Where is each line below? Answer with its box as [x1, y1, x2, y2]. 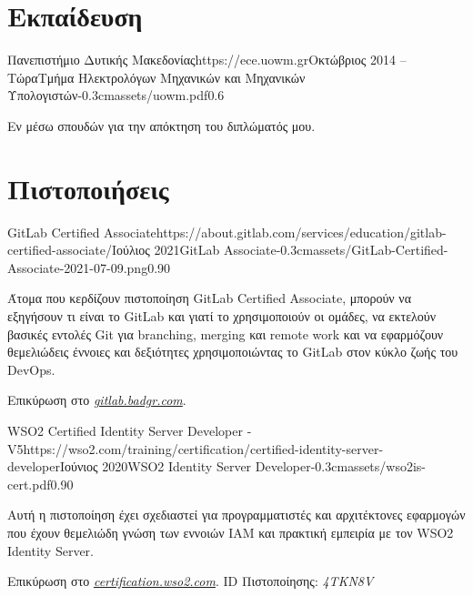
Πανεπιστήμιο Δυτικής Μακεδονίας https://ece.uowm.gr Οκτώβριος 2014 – [7, 50, 407, 69]
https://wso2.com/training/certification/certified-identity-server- [23, 439, 384, 458]
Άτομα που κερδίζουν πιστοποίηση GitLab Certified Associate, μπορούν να [7, 288, 411, 308]
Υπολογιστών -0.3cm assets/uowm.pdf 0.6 [7, 86, 225, 105]
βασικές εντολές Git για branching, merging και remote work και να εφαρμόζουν [7, 324, 444, 343]
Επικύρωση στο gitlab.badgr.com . [7, 390, 186, 409]
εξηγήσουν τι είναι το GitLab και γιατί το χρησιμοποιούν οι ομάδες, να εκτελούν [7, 307, 437, 325]
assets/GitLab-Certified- [313, 240, 448, 259]
